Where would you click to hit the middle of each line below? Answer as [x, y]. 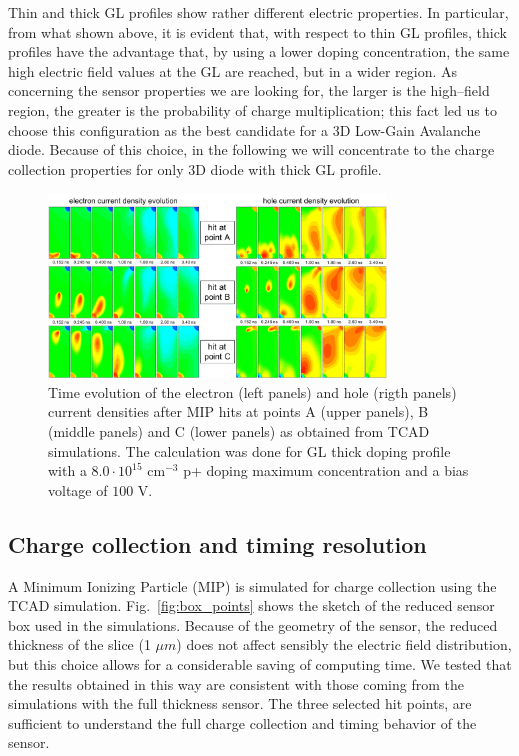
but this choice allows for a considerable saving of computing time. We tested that [260, 663]
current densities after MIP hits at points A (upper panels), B [238, 411]
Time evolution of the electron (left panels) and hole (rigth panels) [252, 391]
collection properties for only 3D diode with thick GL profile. [195, 168]
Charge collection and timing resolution [217, 543]
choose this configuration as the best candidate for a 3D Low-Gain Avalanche [244, 129]
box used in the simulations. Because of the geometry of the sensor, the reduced [253, 624]
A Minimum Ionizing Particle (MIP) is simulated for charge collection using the [252, 585]
